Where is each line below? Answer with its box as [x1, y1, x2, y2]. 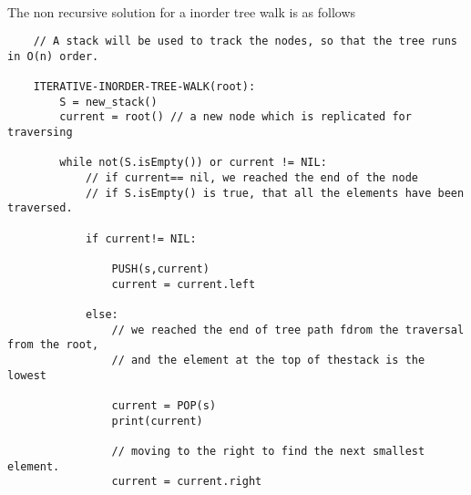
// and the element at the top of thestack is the [111, 353, 425, 366]
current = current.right [111, 475, 262, 489]
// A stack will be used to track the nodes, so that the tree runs [33, 35, 457, 48]
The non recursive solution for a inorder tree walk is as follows [7, 2, 356, 21]
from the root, [7, 338, 99, 352]
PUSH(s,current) [111, 263, 210, 276]
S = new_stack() [59, 95, 158, 108]
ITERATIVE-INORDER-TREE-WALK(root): [33, 80, 256, 94]
